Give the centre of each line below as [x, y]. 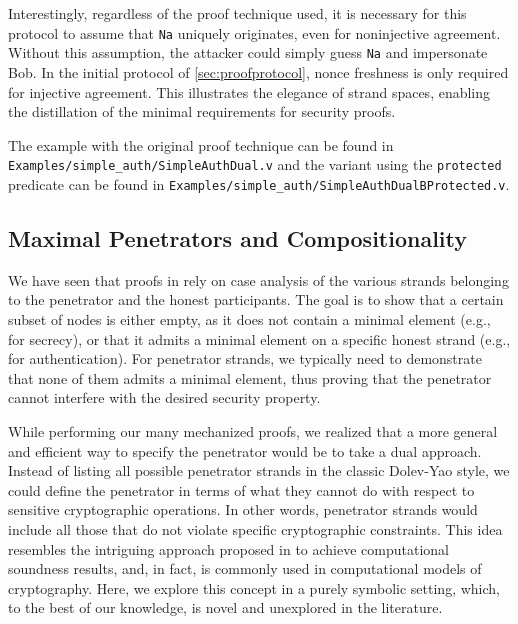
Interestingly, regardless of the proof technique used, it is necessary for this [237, 13]
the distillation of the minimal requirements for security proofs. [202, 111]
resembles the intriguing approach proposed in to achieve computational [229, 548]
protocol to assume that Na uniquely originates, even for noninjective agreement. [254, 32]
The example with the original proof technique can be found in [201, 144]
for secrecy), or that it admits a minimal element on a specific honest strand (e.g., [259, 338]
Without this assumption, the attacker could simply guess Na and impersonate [248, 52]
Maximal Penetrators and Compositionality [238, 237]
